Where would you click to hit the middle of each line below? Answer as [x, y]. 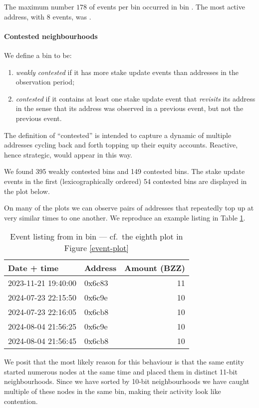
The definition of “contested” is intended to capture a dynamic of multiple [118, 135]
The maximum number [39, 6]
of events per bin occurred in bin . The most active [167, 6]
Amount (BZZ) [155, 268]
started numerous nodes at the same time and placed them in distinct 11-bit [121, 371]
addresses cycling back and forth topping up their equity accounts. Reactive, [121, 145]
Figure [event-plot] [96, 248]
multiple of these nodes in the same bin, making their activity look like [113, 391]
